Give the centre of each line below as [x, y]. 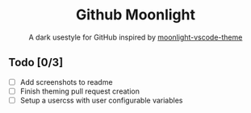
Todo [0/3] [36, 63]
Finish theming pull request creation [79, 91]
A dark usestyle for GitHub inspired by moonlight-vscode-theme [136, 37]
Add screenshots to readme [66, 82]
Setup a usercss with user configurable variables [101, 100]
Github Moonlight [136, 15]
